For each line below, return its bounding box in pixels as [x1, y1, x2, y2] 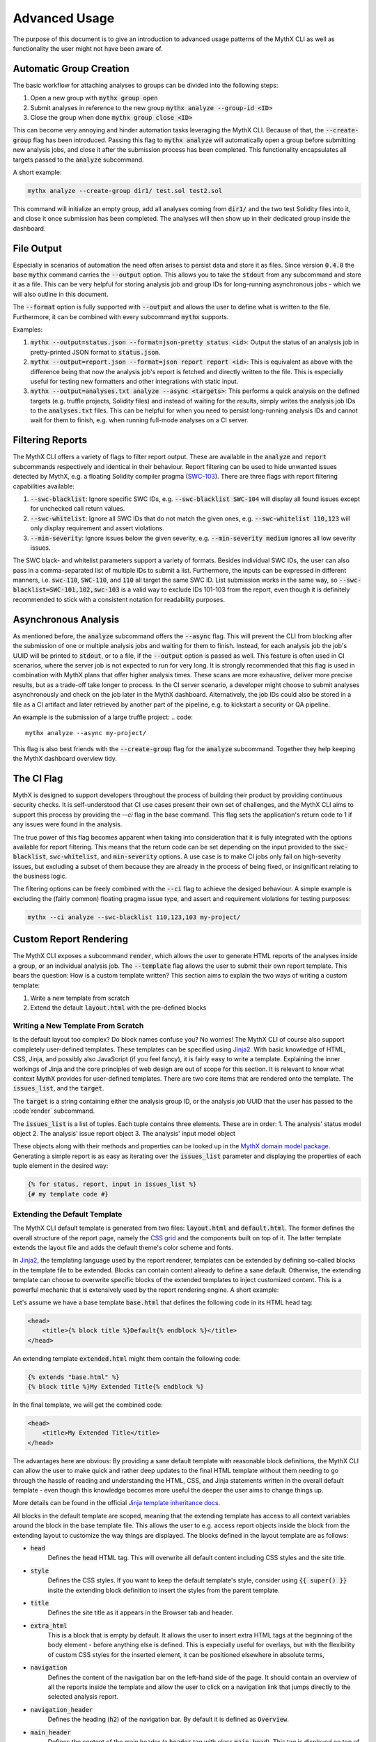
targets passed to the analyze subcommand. [13, 155, 144, 164]
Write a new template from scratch [30, 994, 130, 1002]
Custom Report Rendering [13, 934, 129, 946]
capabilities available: [13, 481, 75, 491]
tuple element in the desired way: [13, 1162, 109, 1170]
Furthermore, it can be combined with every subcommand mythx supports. [13, 312, 229, 321]
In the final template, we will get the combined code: [13, 1401, 164, 1409]
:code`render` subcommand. [13, 1107, 95, 1115]
